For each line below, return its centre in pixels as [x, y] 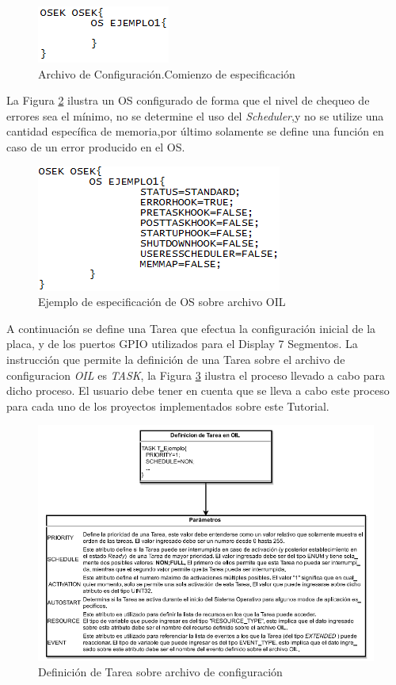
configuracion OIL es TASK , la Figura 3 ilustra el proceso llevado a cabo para [196, 375]
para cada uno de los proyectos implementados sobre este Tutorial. [168, 406]
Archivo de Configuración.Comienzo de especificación [167, 73]
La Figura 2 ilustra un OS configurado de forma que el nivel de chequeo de [188, 100]
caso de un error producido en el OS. [96, 146]
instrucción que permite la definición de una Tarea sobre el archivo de [176, 359]
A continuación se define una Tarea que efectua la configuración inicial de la [191, 328]
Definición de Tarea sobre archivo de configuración [160, 672]
